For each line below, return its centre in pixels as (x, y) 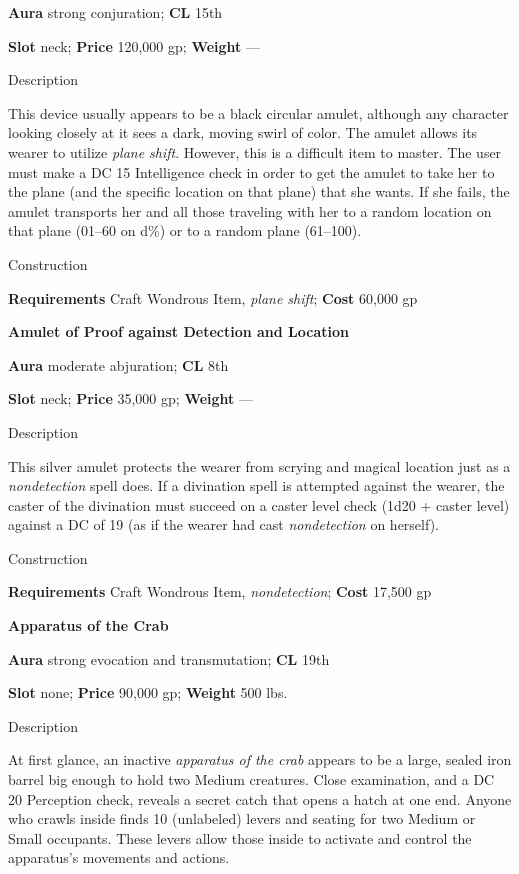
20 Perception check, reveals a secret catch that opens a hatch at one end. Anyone (260, 798)
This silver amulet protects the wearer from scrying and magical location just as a (259, 465)
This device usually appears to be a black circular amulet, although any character (258, 112)
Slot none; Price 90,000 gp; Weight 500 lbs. (148, 692)
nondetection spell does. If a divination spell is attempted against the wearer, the (256, 485)
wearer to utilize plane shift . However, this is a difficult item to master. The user (255, 151)
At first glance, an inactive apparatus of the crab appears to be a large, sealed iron (260, 759)
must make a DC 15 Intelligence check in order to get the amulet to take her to (251, 171)
